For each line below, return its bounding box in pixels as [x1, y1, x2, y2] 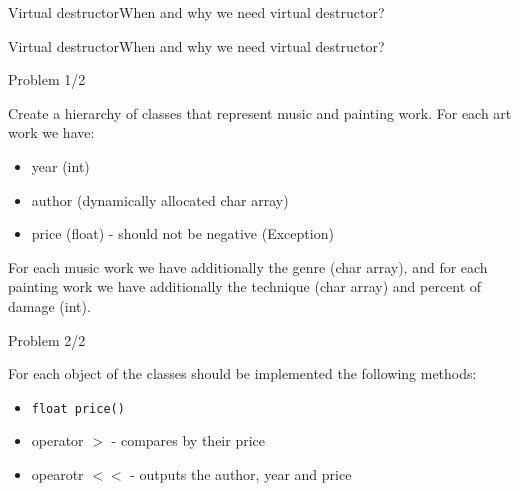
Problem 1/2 [8, 69, 86, 90]
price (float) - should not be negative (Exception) [31, 223, 334, 244]
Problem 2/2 [8, 329, 86, 350]
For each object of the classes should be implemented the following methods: [8, 363, 477, 384]
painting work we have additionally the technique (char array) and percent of [8, 276, 482, 297]
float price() [31, 401, 125, 416]
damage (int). [8, 295, 91, 316]
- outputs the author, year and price [130, 463, 352, 484]
